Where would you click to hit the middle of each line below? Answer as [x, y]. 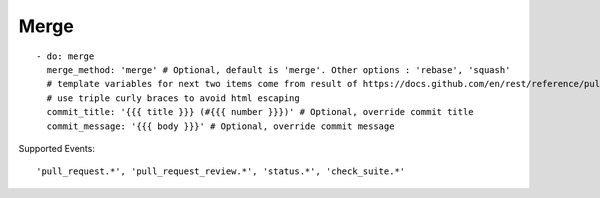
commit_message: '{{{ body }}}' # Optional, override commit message [220, 126]
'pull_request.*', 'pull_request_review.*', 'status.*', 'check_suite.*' [221, 171]
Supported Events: [56, 148]
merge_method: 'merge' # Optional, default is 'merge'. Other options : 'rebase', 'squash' [278, 69]
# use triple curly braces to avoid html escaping [173, 98]
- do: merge [65, 56]
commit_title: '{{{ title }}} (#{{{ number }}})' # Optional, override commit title [260, 112]
